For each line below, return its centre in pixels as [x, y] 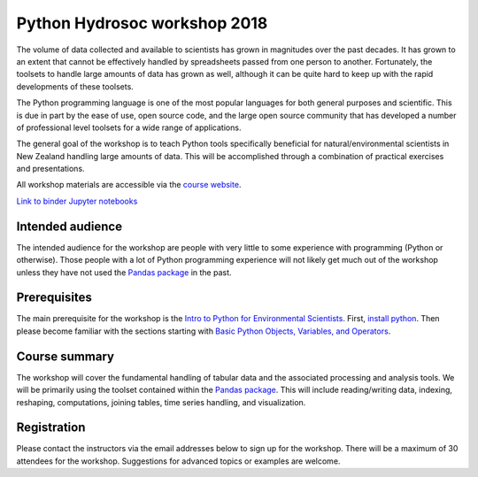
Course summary [66, 356]
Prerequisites [54, 298]
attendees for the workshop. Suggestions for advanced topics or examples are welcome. [178, 461]
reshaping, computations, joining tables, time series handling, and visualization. [161, 402]
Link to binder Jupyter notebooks [77, 201]
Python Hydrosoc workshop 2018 [142, 23]
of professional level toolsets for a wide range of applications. [129, 127]
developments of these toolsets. [75, 86]
